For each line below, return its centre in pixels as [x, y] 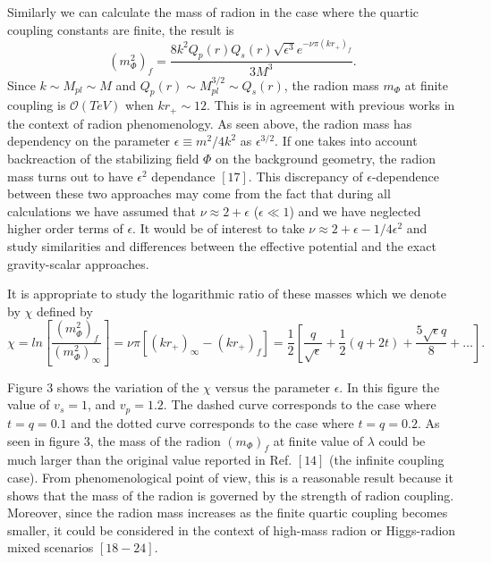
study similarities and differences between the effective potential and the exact [222, 246]
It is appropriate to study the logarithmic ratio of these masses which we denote [227, 294]
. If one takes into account [346, 141]
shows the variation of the [128, 387]
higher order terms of [65, 228]
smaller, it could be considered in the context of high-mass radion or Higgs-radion [232, 529]
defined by [64, 311]
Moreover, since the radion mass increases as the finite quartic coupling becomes [228, 513]
